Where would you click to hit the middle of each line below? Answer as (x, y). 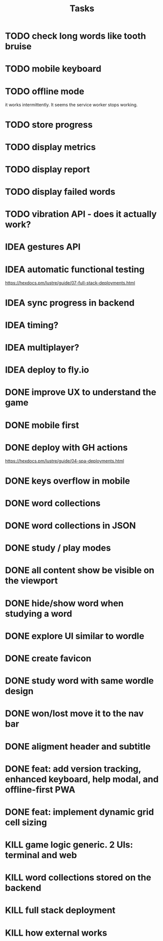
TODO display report (48, 169)
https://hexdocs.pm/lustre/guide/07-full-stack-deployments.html (70, 283)
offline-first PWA (40, 789)
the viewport (31, 581)
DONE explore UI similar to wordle (75, 636)
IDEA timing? (32, 325)
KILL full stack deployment (60, 910)
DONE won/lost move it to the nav (74, 714)
